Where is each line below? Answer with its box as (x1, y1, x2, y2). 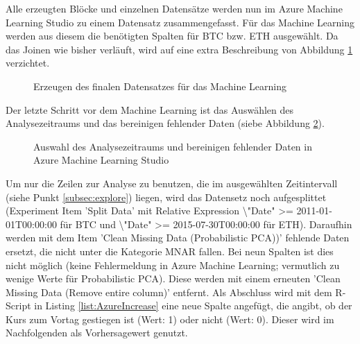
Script (6, 298, 31, 313)
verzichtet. (6, 55, 50, 70)
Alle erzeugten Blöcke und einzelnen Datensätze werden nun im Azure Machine (6, 1, 343, 15)
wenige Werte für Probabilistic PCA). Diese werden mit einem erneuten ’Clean (6, 271, 341, 286)
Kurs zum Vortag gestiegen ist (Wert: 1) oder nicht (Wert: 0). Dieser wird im (6, 311, 334, 326)
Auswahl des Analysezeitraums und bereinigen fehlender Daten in (33, 139, 312, 153)
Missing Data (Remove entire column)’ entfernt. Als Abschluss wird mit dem (6, 284, 332, 299)
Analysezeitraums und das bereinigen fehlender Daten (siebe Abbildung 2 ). (6, 116, 325, 130)
